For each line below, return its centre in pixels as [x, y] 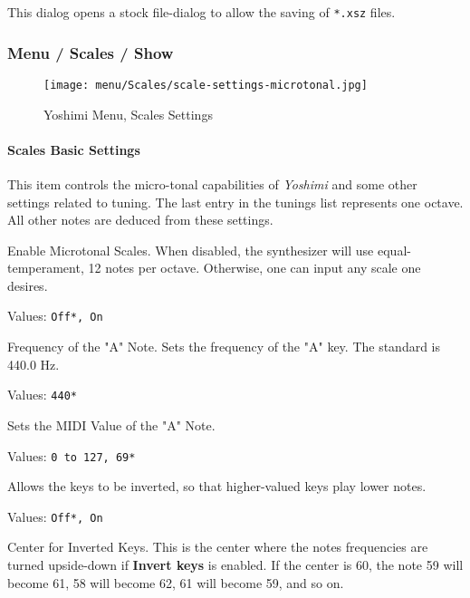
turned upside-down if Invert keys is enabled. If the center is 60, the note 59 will [235, 565]
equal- [394, 250]
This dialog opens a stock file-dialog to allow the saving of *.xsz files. [201, 12]
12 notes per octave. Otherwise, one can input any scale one [254, 268]
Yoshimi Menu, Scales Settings [128, 114]
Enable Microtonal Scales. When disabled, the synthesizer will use [191, 250]
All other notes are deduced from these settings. [140, 220]
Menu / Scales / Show [91, 52]
